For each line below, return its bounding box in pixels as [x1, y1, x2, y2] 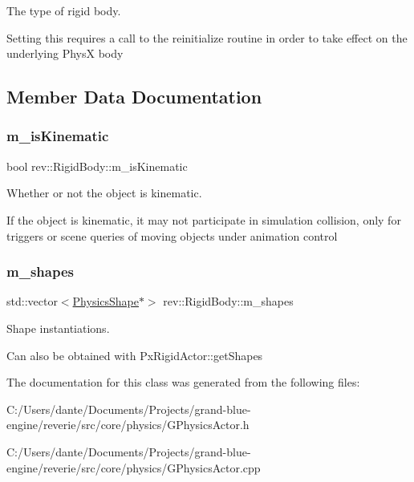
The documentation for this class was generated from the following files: [6, 374, 360, 391]
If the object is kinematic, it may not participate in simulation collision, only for [6, 211, 401, 228]
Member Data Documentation [6, 84, 262, 109]
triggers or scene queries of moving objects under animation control [6, 227, 338, 244]
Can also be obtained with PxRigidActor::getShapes [6, 346, 263, 363]
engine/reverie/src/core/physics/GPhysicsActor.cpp [6, 459, 261, 476]
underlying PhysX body [6, 45, 124, 62]
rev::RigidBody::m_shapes [163, 293, 294, 310]
